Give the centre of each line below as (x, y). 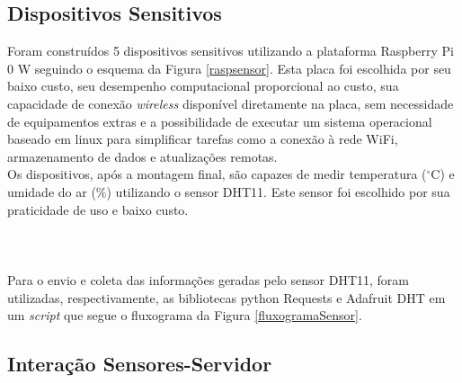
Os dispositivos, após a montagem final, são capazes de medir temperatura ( (217, 174)
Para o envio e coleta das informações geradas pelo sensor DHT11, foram (208, 279)
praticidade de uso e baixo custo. (98, 209)
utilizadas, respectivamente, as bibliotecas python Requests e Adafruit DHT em (227, 297)
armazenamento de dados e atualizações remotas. (142, 156)
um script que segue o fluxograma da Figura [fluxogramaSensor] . (185, 315)
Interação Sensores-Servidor (140, 364)
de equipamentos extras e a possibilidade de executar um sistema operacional (220, 121)
